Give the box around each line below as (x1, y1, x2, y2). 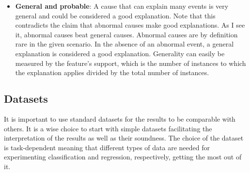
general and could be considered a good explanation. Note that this (15, 10, 216, 20)
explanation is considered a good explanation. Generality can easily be (15, 48, 225, 58)
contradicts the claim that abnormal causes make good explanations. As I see (15, 20, 245, 30)
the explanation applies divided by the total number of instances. (15, 67, 209, 78)
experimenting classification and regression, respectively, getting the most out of (4, 152, 242, 162)
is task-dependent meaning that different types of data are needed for (4, 142, 210, 152)
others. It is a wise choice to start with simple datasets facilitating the (4, 123, 212, 133)
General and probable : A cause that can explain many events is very (15, 1, 229, 11)
